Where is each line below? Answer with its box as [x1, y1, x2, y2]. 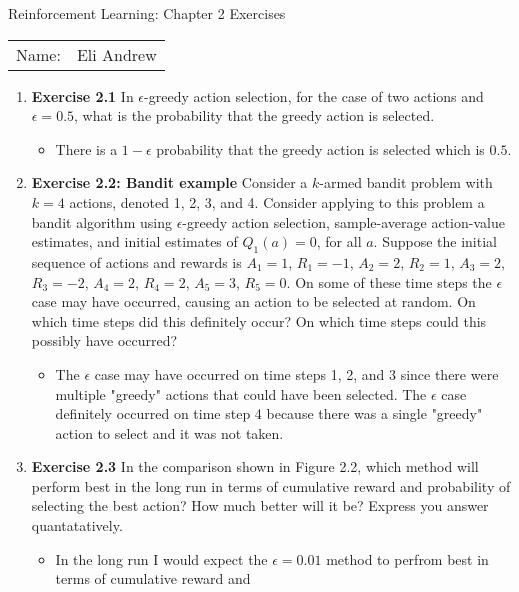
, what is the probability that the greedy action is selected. [74, 105, 435, 126]
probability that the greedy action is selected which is [156, 138, 485, 159]
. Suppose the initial [373, 231, 497, 252]
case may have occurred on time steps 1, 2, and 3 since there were [94, 363, 499, 384]
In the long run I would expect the [55, 548, 268, 569]
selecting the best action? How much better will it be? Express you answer [31, 495, 489, 516]
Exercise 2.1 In [31, 85, 134, 106]
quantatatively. [31, 515, 123, 536]
